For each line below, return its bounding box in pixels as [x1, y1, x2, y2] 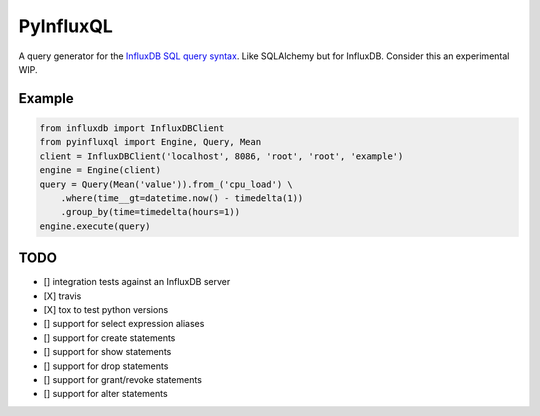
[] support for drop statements [43, 360, 169, 372]
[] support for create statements [43, 331, 176, 344]
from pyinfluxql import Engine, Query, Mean [39, 136, 262, 148]
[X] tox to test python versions [43, 303, 169, 315]
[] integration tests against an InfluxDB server [43, 276, 231, 288]
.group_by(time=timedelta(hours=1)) [60, 206, 240, 218]
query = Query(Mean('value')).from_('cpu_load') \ [39, 178, 294, 190]
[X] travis [43, 290, 82, 302]
